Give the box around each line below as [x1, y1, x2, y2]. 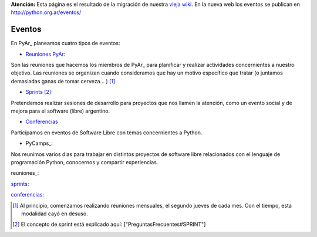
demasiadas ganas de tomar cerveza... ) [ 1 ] [11, 77, 116, 84]
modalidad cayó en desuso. [21, 210, 88, 217]
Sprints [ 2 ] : [25, 89, 53, 96]
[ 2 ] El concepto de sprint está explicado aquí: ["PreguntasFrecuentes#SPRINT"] [12, 221, 206, 228]
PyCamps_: [25, 140, 53, 147]
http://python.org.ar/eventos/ [11, 9, 82, 16]
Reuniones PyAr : [25, 50, 66, 57]
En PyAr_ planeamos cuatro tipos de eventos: [11, 40, 120, 47]
